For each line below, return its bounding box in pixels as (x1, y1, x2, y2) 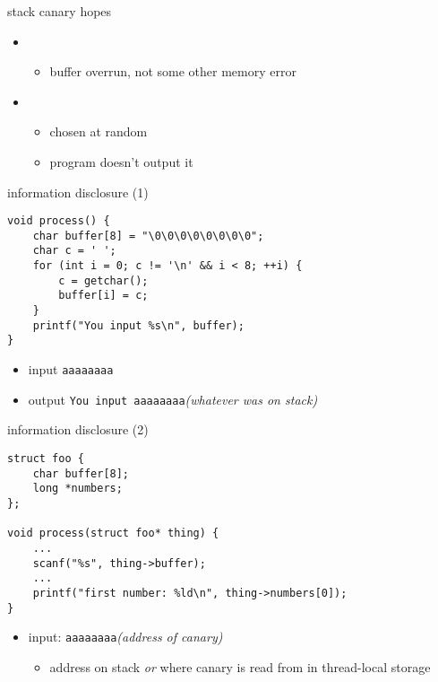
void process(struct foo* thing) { (7, 527, 219, 540)
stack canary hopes (7, 2, 112, 20)
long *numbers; (32, 482, 123, 495)
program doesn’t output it (49, 152, 193, 170)
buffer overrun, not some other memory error (49, 62, 296, 81)
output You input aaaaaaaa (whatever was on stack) (28, 389, 318, 408)
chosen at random (49, 122, 148, 141)
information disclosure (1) (7, 182, 149, 201)
